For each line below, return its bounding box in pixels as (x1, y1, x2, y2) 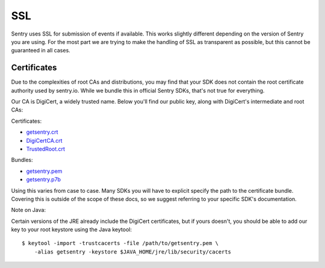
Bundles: (11, 157, 33, 164)
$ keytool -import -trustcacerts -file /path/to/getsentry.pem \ (22, 240, 219, 247)
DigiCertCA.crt (26, 137, 63, 144)
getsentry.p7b (26, 176, 61, 183)
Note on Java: (11, 207, 46, 214)
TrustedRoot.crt (26, 145, 66, 152)
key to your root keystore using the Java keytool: (11, 226, 132, 233)
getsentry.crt (26, 128, 58, 136)
